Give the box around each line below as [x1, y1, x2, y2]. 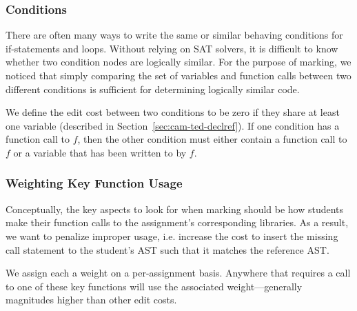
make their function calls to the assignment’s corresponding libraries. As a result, [6, 215, 349, 230]
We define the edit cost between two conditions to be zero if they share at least [6, 105, 340, 119]
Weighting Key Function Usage [6, 174, 183, 192]
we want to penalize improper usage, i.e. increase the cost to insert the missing [6, 228, 338, 243]
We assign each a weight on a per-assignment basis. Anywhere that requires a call [6, 265, 351, 280]
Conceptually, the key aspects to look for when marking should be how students [6, 201, 344, 216]
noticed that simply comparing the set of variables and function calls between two [6, 68, 351, 82]
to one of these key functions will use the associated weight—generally [6, 279, 303, 293]
